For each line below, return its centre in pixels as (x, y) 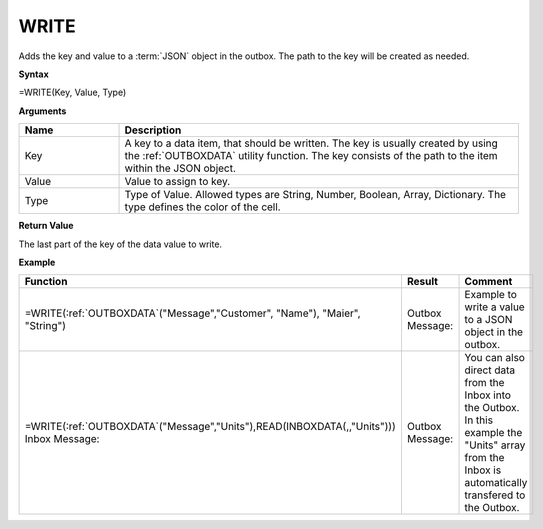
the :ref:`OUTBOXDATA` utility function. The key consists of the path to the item (311, 156)
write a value (494, 307)
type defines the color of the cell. (202, 207)
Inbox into (488, 395)
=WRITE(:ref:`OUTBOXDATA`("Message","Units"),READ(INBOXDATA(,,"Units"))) (210, 427)
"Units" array (495, 445)
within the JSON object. (180, 168)
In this (479, 420)
